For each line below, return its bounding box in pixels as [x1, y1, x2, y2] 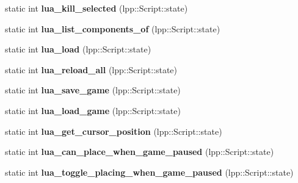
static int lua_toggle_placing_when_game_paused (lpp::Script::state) [5, 165, 294, 178]
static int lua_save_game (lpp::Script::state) [5, 84, 181, 96]
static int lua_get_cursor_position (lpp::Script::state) [5, 124, 222, 137]
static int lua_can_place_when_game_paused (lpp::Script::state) [5, 145, 274, 158]
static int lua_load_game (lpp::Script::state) [5, 104, 181, 117]
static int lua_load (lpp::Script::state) [5, 43, 151, 56]
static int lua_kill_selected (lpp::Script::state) [5, 2, 188, 14]
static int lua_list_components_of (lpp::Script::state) [5, 22, 220, 35]
